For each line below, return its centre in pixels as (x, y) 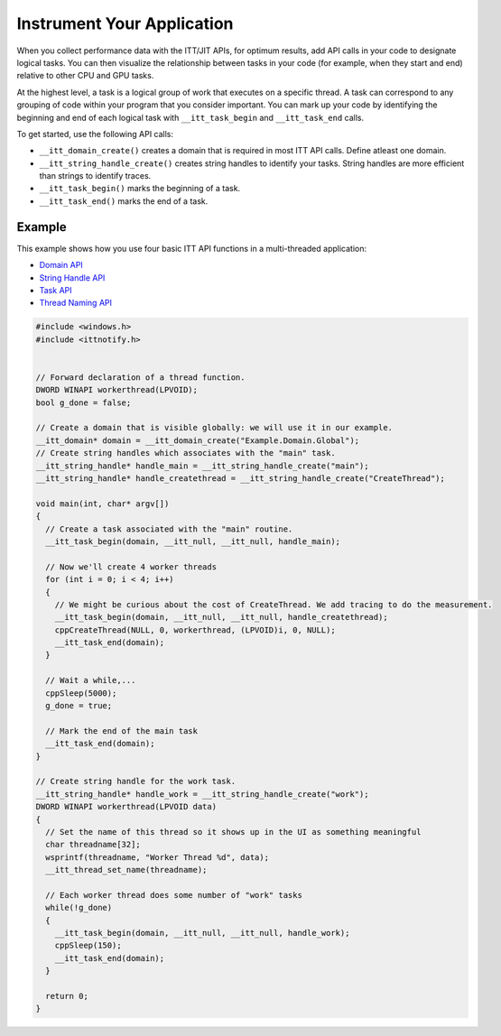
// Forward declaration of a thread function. (140, 377)
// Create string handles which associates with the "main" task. (186, 453)
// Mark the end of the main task (122, 731)
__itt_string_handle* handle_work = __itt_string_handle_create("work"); (202, 794)
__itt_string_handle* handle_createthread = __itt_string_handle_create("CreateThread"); (241, 478)
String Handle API (72, 277)
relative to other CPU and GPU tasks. (85, 76)
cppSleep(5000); (81, 693)
